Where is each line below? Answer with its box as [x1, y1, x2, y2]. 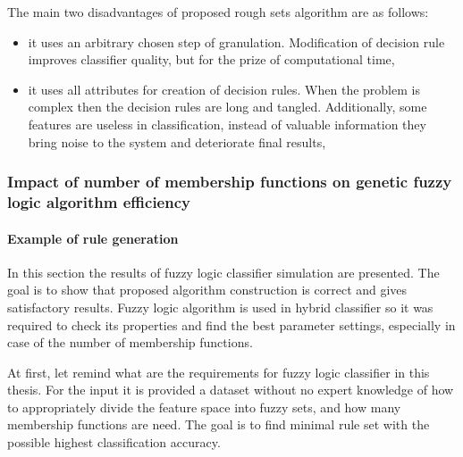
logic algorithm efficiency [7, 191, 190, 212]
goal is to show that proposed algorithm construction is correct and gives [7, 280, 408, 299]
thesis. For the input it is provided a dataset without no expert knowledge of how [7, 380, 454, 399]
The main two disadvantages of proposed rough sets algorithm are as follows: [7, 3, 429, 21]
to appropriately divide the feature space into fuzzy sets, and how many [7, 397, 401, 416]
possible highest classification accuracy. [7, 433, 221, 452]
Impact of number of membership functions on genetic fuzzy [7, 170, 452, 193]
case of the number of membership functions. [7, 333, 253, 352]
